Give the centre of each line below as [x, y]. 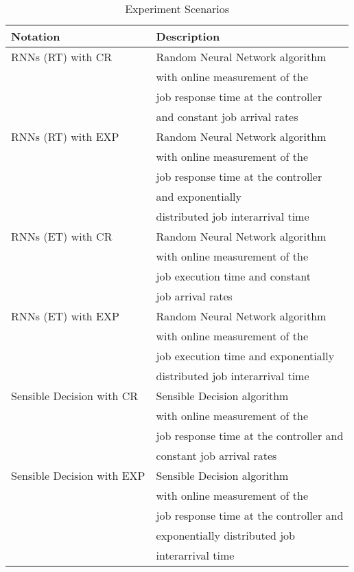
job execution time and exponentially [245, 356]
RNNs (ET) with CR [62, 236]
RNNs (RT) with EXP [65, 136]
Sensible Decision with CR [75, 396]
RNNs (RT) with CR [61, 57]
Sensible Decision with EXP [78, 475]
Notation [36, 36]
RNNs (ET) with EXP [65, 316]
